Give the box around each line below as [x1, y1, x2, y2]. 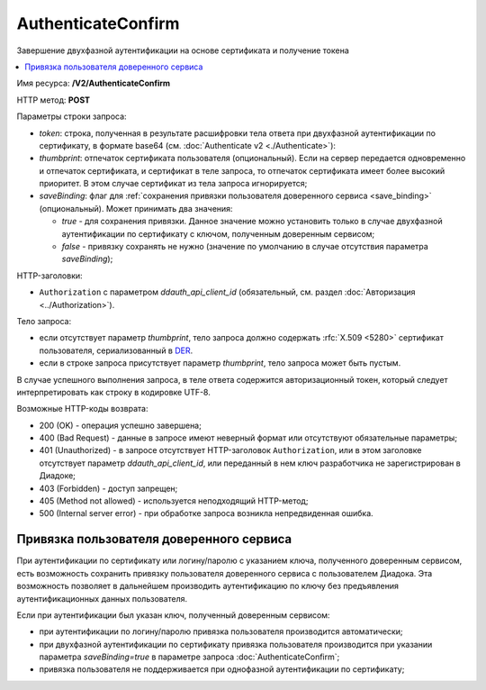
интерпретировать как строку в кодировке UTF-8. [16, 386, 211, 397]
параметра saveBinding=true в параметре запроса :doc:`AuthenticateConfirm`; [39, 651, 340, 662]
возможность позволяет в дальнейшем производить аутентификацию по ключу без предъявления [16, 581, 400, 592]
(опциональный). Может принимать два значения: [39, 203, 233, 213]
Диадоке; [39, 470, 76, 481]
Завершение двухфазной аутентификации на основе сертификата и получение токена [16, 45, 350, 56]
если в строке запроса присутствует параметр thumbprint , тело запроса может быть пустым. [39, 358, 401, 368]
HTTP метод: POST [16, 95, 90, 105]
